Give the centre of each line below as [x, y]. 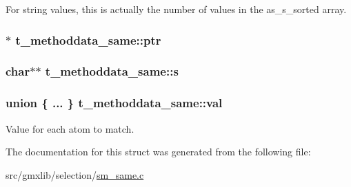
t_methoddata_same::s [112, 71]
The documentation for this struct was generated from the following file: [158, 152]
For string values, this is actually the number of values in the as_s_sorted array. [176, 9]
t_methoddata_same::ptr [88, 40]
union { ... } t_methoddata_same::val [114, 103]
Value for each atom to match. [70, 128]
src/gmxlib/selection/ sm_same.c [75, 174]
